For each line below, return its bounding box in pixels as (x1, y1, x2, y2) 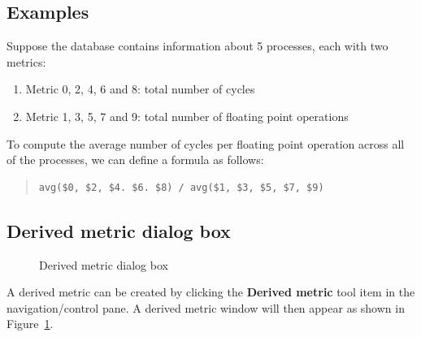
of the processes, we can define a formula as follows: (7, 151, 264, 168)
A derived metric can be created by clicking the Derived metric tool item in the (7, 283, 415, 300)
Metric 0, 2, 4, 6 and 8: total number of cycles (25, 80, 255, 97)
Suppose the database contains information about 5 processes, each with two (7, 37, 388, 54)
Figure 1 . (7, 315, 54, 332)
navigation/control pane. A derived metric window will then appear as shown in (7, 299, 405, 316)
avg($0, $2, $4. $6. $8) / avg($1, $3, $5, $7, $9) (38, 181, 324, 193)
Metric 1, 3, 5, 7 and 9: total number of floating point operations (25, 107, 349, 124)
